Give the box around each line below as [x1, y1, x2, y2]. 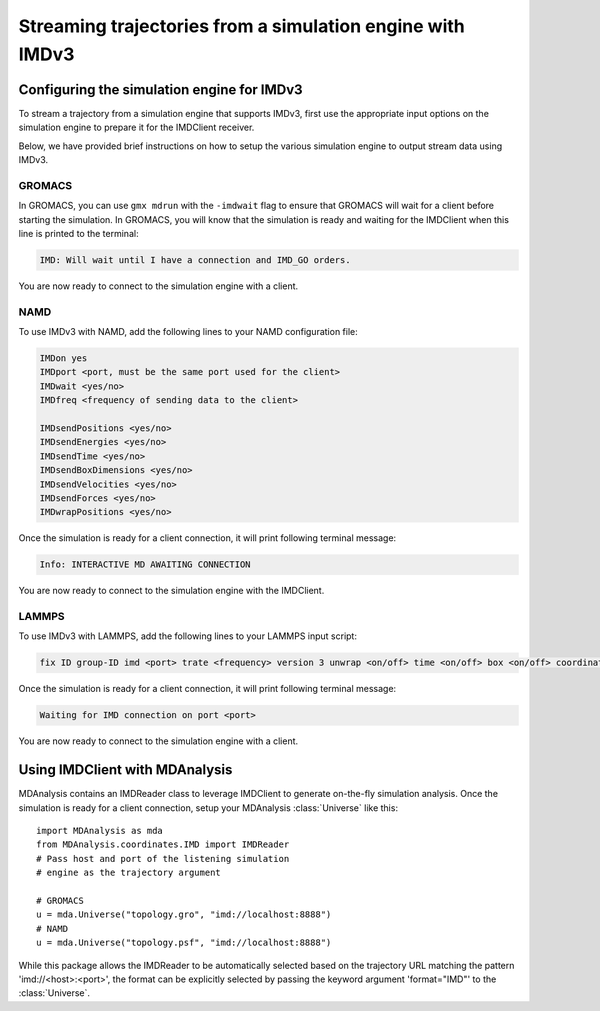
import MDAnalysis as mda [36, 825, 164, 837]
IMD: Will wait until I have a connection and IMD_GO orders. [39, 254, 351, 265]
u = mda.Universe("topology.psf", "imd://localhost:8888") [36, 937, 332, 949]
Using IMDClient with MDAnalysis [18, 761, 233, 779]
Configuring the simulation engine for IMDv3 [18, 81, 304, 98]
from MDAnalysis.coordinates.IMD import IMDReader [36, 839, 290, 850]
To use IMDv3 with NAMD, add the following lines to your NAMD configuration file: [18, 326, 359, 338]
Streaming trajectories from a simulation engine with [18, 15, 465, 37]
